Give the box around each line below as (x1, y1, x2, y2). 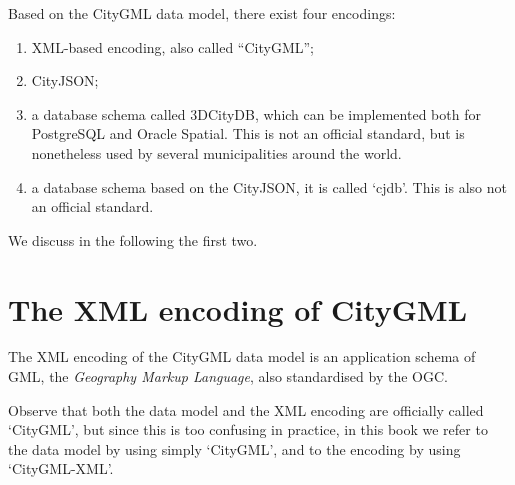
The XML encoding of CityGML (8, 288, 468, 329)
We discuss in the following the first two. (8, 229, 258, 250)
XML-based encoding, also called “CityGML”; (31, 36, 314, 57)
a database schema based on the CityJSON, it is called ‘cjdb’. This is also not (31, 176, 507, 197)
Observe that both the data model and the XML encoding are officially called (8, 399, 484, 420)
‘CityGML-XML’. (8, 458, 114, 479)
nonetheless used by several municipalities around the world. (31, 142, 402, 163)
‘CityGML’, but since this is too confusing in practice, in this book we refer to (8, 419, 488, 440)
